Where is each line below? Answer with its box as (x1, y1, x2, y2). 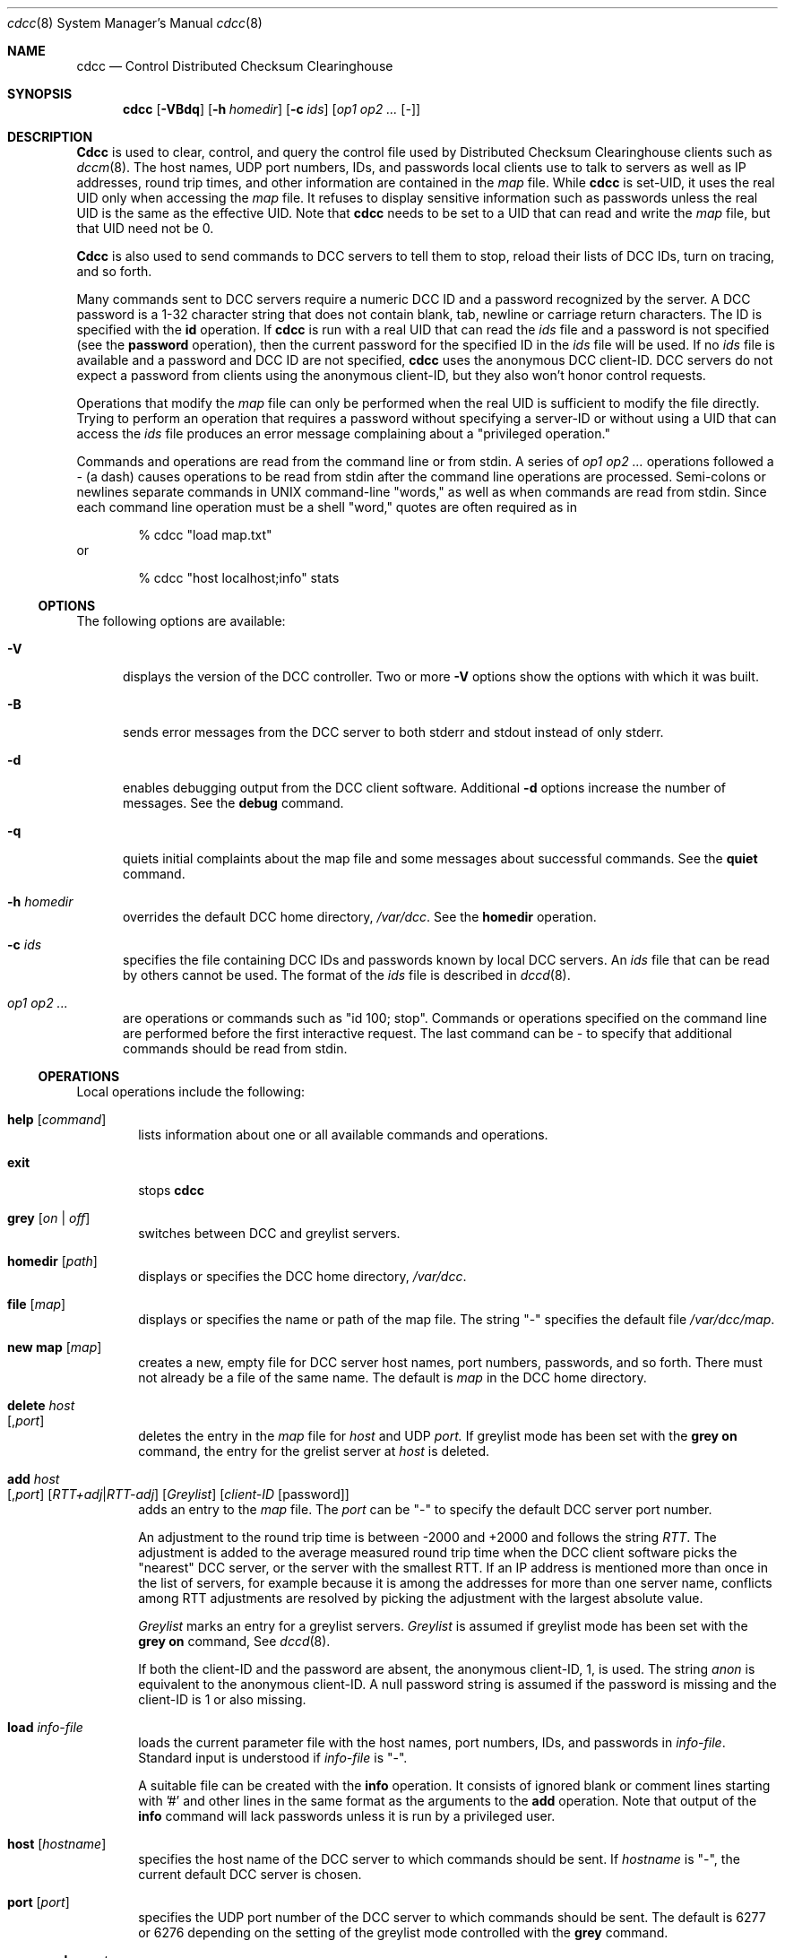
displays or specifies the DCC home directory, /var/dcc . (138, 1269, 467, 1284)
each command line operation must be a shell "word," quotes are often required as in (76, 499, 577, 515)
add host (7, 1471, 60, 1486)
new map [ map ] (7, 1339, 102, 1355)
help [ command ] (7, 1112, 107, 1127)
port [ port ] (7, 1894, 70, 1910)
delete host (7, 1398, 75, 1413)
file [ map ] (7, 1296, 66, 1312)
